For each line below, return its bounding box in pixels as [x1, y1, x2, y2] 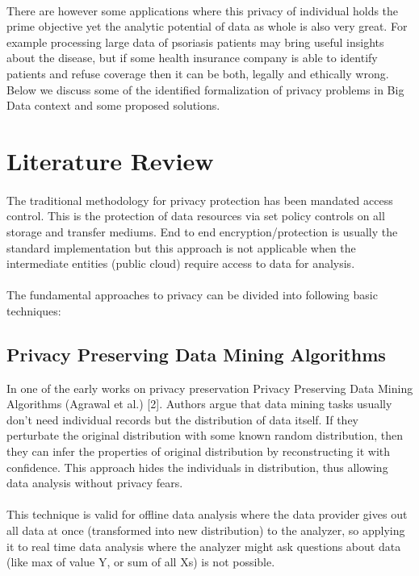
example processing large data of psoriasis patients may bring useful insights [6, 33, 384, 50]
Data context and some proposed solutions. [6, 97, 220, 114]
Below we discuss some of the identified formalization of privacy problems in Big [6, 81, 404, 98]
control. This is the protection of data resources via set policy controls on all [6, 207, 385, 224]
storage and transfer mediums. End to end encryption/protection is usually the [6, 223, 398, 240]
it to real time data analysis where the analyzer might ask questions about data [6, 537, 401, 554]
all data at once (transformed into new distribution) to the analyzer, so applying [6, 522, 405, 539]
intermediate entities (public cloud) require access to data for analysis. [6, 255, 355, 272]
